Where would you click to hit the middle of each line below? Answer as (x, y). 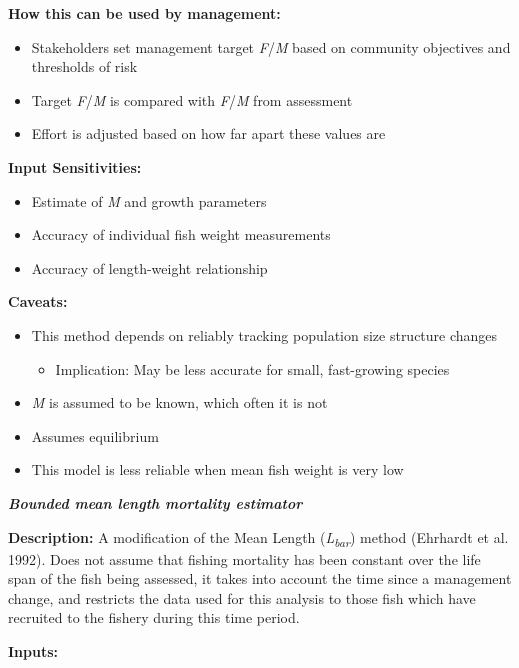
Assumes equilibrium (95, 435)
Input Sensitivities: (75, 166)
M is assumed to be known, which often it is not (179, 402)
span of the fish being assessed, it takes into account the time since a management (260, 578)
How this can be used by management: (144, 13)
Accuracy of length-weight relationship (149, 267)
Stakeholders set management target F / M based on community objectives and (271, 46)
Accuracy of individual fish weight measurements (181, 234)
